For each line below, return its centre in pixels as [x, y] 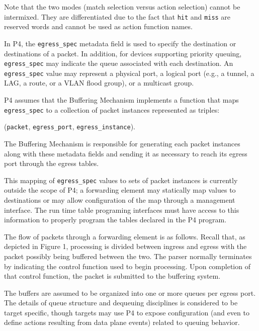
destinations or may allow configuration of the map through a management [120, 199]
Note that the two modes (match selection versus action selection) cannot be [122, 7]
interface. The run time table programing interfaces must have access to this [122, 210]
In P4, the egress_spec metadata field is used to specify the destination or [120, 43]
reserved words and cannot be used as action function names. [98, 26]
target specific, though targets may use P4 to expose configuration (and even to [127, 312]
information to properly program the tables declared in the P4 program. [115, 220]
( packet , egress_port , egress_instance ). [70, 127]
